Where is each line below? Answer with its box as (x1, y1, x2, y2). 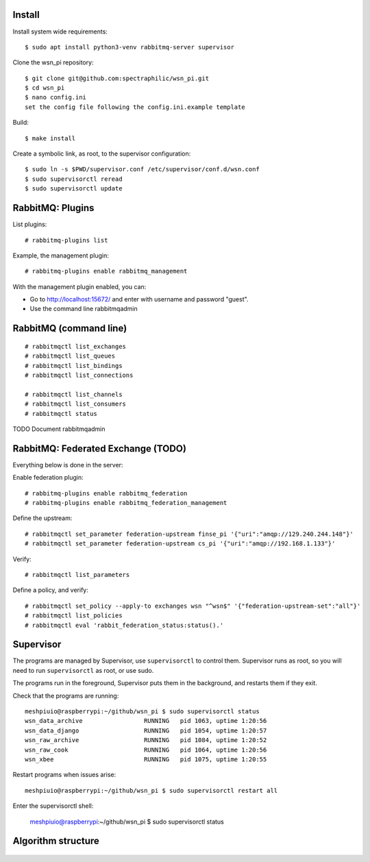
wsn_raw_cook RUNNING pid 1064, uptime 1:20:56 (25, 746, 267, 754)
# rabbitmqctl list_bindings (25, 362, 123, 369)
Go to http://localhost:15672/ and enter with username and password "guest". (29, 295, 249, 304)
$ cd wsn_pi (25, 84, 65, 92)
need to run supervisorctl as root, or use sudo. (12, 666, 154, 674)
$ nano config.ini (25, 93, 87, 101)
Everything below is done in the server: (12, 460, 123, 469)
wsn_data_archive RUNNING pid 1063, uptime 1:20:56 (25, 717, 267, 725)
